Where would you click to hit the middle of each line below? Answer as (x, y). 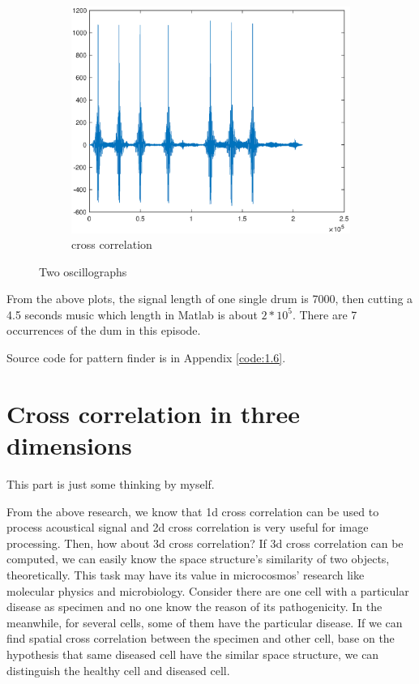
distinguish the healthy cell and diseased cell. (118, 670)
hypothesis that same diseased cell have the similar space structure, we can (193, 654)
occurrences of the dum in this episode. (104, 330)
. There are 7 (325, 314)
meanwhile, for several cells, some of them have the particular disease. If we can (205, 622)
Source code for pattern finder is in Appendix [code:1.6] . (146, 358)
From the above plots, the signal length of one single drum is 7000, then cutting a (210, 299)
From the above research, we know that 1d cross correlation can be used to (193, 511)
